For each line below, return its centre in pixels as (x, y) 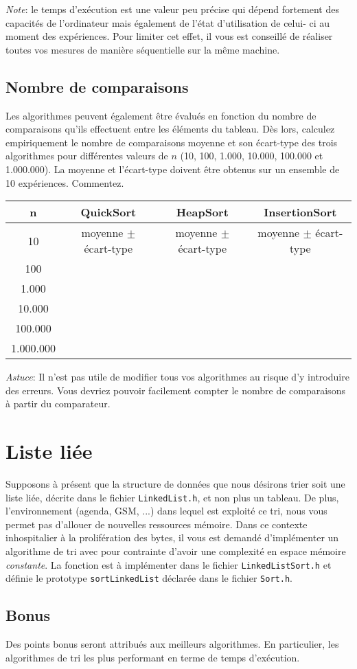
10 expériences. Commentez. (65, 182)
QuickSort (108, 212)
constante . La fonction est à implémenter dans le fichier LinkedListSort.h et (169, 564)
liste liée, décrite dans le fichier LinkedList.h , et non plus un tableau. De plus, (172, 497)
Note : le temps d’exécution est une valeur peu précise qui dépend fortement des (172, 9)
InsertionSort (300, 212)
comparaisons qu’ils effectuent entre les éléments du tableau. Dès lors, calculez (170, 129)
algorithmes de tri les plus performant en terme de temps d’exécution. (153, 657)
